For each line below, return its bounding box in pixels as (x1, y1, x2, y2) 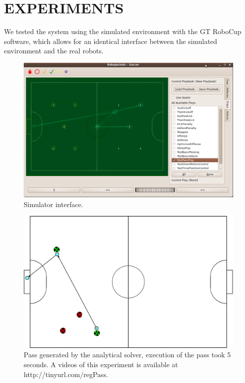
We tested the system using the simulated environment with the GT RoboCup (4, 26, 242, 37)
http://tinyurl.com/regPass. (24, 369, 108, 379)
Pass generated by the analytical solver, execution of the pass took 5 (24, 349, 231, 360)
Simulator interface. (24, 199, 83, 209)
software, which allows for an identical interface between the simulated (4, 36, 217, 46)
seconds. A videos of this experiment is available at (24, 359, 178, 369)
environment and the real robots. (4, 45, 104, 56)
